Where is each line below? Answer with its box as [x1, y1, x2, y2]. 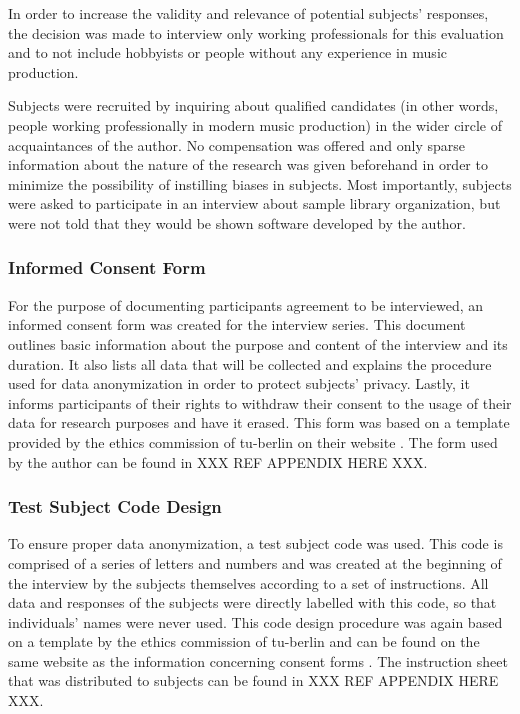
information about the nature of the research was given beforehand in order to [8, 154, 488, 175]
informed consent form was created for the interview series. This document [8, 314, 466, 335]
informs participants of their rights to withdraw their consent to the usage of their [8, 392, 512, 413]
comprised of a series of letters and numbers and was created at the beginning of [8, 552, 502, 573]
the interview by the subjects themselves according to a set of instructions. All [8, 572, 489, 593]
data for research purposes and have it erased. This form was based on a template [8, 412, 510, 433]
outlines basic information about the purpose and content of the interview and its [8, 333, 508, 354]
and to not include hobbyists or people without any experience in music [8, 42, 447, 63]
